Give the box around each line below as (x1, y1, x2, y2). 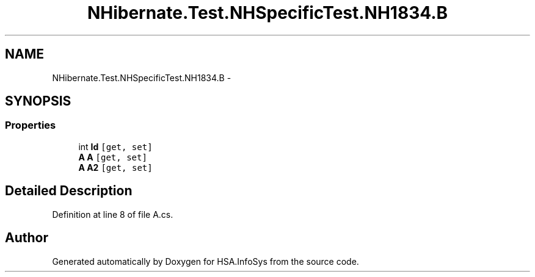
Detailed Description (5, 183, 133, 199)
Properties (5, 119, 56, 132)
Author (5, 230, 48, 246)
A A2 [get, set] (78, 162, 153, 173)
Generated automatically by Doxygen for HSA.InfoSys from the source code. (52, 256, 359, 267)
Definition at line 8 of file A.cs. (52, 209, 173, 220)
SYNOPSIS (5, 93, 71, 109)
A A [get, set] (78, 151, 147, 162)
